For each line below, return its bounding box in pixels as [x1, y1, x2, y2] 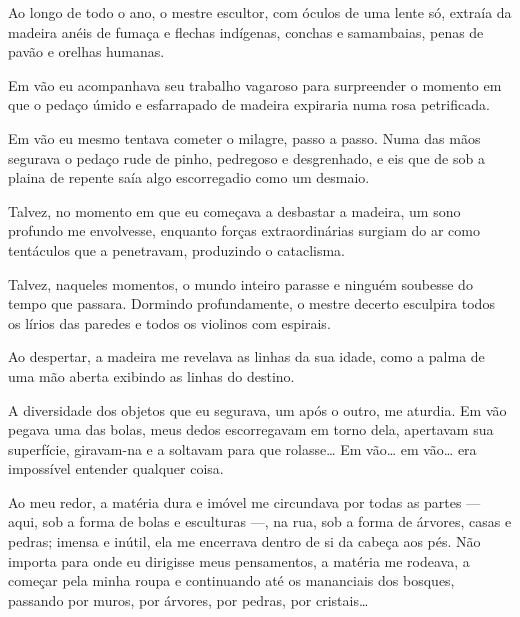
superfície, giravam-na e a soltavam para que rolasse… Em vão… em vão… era [8, 438, 477, 459]
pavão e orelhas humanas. [8, 41, 165, 62]
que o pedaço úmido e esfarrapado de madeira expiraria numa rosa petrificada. [8, 94, 490, 115]
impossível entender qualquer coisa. [8, 458, 224, 479]
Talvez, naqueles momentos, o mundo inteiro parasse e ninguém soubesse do [8, 273, 473, 294]
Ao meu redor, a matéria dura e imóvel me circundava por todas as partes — [8, 491, 481, 512]
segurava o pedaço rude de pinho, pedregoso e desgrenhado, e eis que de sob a [8, 147, 485, 168]
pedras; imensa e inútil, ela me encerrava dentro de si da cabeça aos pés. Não [8, 531, 481, 552]
